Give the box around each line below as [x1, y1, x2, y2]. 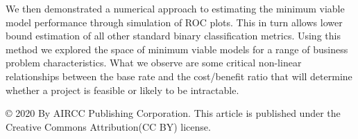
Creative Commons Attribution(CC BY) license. [6, 119, 211, 133]
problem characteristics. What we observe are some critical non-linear [6, 55, 302, 70]
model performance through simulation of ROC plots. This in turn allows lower [6, 15, 343, 29]
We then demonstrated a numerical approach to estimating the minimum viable [6, 1, 345, 15]
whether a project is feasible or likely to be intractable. [6, 82, 239, 97]
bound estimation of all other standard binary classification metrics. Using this [6, 28, 341, 43]
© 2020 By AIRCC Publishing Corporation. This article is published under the [6, 106, 341, 120]
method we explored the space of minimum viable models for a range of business [6, 41, 348, 56]
